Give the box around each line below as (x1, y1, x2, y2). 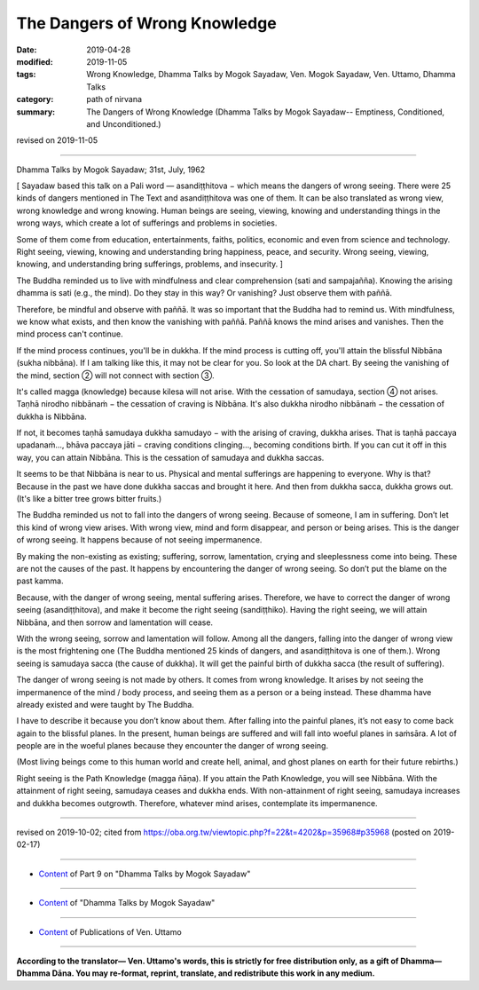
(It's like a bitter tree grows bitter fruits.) (16, 494, 162, 504)
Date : (16, 44, 37, 55)
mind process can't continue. (16, 329, 123, 339)
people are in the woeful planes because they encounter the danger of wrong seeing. (16, 741, 328, 751)
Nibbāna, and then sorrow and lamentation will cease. (16, 617, 213, 628)
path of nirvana (86, 94, 142, 105)
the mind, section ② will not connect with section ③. (16, 369, 215, 381)
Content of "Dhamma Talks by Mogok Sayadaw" (38, 898, 216, 908)
